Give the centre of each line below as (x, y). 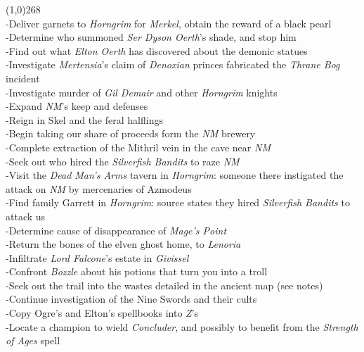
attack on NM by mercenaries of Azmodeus (99, 188)
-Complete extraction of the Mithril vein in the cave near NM (138, 147)
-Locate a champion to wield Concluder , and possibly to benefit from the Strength (182, 326)
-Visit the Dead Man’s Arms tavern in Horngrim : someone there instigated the (175, 175)
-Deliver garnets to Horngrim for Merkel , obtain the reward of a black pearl (169, 23)
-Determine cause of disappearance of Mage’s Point (116, 230)
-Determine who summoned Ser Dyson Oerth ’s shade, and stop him (151, 37)
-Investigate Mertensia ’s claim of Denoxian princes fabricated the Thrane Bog (173, 64)
